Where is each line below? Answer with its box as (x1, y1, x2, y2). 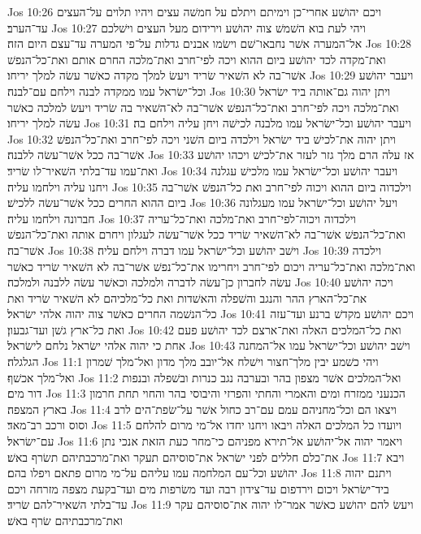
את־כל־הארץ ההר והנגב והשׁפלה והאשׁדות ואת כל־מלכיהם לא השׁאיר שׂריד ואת (7, 289, 367, 306)
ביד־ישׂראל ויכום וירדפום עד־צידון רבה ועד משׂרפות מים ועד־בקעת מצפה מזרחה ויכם (7, 480, 389, 497)
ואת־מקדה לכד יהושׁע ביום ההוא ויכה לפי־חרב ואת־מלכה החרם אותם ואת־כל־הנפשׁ (7, 50, 386, 67)
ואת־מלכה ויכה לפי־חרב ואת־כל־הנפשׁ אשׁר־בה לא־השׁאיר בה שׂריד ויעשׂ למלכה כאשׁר (7, 98, 399, 115)
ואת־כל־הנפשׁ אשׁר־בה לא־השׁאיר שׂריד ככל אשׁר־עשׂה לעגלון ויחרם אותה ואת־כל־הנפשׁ (7, 226, 406, 243)
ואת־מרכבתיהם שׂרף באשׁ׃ (7, 512, 124, 528)
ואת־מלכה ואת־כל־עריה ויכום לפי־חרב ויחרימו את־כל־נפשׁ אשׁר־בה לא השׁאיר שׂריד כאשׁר (7, 257, 415, 274)
